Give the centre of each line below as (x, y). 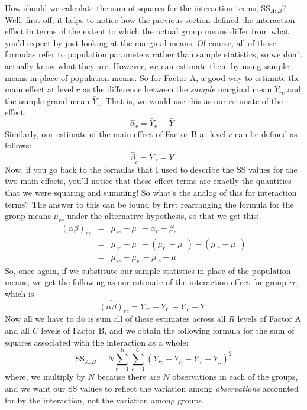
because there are (129, 377)
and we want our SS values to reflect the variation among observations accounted (152, 388)
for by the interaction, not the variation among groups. (104, 400)
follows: (18, 145)
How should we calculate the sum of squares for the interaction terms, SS (138, 8)
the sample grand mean (47, 100)
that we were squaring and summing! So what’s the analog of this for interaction (151, 192)
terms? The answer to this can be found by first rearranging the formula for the (149, 204)
